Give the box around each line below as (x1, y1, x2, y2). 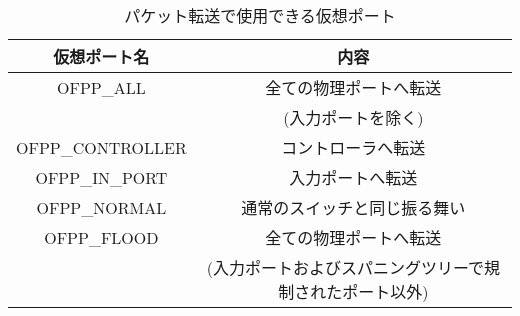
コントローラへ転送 (281, 136, 426, 159)
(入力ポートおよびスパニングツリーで (206, 256, 484, 279)
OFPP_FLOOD (44, 225, 159, 249)
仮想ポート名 (53, 45, 150, 68)
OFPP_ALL (57, 75, 146, 99)
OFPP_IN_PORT (35, 165, 168, 189)
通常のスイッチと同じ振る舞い (241, 196, 466, 219)
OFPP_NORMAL (36, 195, 167, 219)
